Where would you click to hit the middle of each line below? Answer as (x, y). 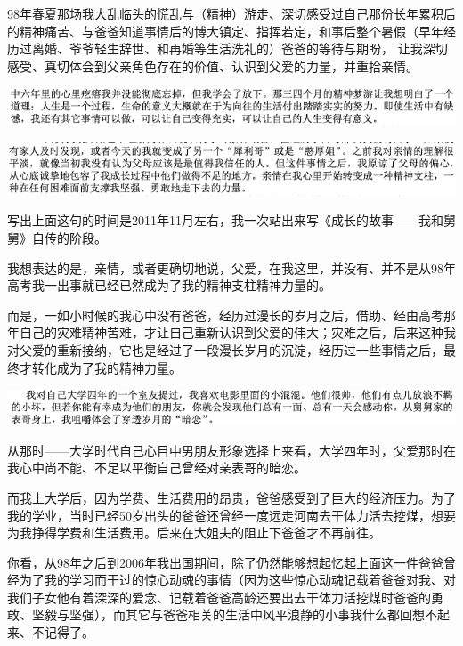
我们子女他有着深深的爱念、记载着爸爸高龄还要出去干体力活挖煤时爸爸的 (219, 597)
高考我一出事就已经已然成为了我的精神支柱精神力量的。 (169, 285)
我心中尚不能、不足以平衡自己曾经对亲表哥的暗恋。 (157, 468)
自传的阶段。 (69, 237)
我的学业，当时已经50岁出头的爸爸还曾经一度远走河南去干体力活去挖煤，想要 (231, 515)
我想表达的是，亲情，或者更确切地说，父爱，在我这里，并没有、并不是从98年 (231, 267)
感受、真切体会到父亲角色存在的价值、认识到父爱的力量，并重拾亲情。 (213, 65)
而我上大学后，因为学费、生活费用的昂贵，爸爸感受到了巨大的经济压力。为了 (231, 497)
